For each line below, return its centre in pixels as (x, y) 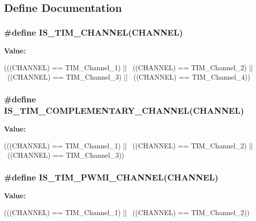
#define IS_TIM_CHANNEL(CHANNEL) (94, 32)
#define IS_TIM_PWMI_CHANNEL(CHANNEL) (111, 177)
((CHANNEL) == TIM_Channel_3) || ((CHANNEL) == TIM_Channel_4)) (129, 77)
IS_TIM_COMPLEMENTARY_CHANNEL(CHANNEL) (124, 110)
